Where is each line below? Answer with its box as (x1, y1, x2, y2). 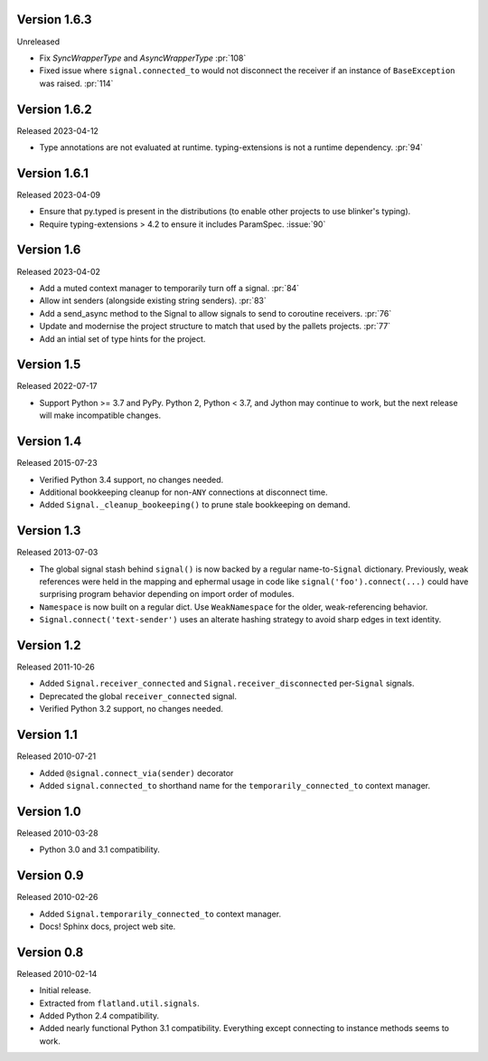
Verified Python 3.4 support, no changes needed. (39, 474, 224, 485)
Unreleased (16, 36, 61, 47)
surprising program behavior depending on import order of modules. (39, 589, 295, 600)
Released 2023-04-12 (16, 125, 99, 136)
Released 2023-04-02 (16, 266, 101, 277)
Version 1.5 (16, 357, 81, 373)
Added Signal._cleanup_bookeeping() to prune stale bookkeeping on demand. (39, 499, 351, 510)
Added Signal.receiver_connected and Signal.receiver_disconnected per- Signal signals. (39, 678, 415, 689)
